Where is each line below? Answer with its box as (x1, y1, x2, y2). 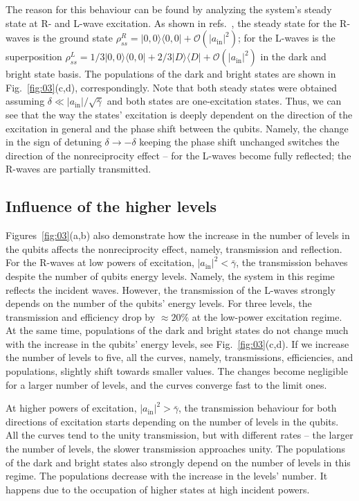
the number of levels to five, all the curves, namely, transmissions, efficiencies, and (6, 350, 353, 364)
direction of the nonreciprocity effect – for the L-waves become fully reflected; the (6, 148, 351, 162)
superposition (6, 49, 62, 64)
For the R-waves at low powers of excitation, (6, 255, 194, 270)
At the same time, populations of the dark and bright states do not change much (6, 323, 349, 337)
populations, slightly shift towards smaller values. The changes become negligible (6, 364, 348, 378)
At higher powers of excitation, (6, 401, 137, 415)
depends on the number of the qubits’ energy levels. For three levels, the (6, 296, 312, 310)
